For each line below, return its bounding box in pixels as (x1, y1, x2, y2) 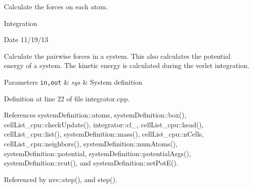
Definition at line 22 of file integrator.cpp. (4, 93, 130, 103)
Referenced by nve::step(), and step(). (4, 174, 117, 184)
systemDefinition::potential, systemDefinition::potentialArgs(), (4, 148, 191, 158)
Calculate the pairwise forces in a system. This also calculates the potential (4, 50, 231, 61)
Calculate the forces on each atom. (4, 1, 108, 11)
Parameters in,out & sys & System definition (4, 76, 142, 87)
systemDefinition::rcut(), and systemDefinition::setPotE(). (4, 158, 178, 168)
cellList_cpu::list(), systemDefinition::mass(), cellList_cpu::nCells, (4, 129, 204, 139)
